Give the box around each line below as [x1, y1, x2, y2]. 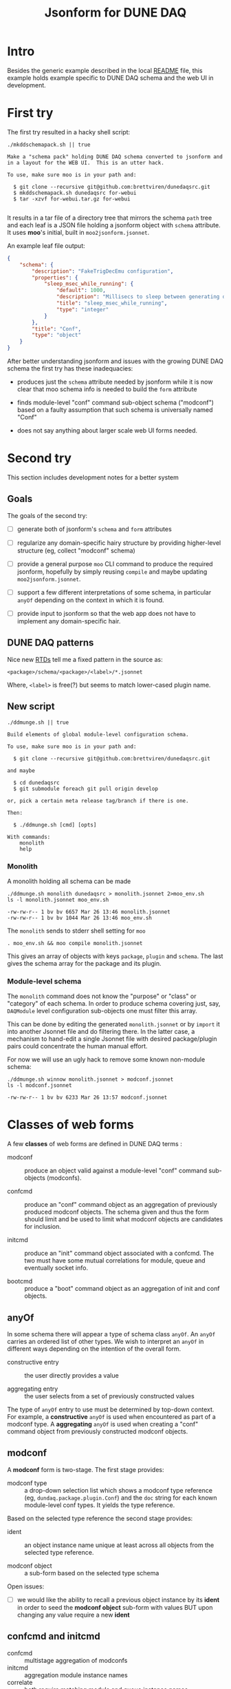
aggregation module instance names [24, 1670, 129, 1679]
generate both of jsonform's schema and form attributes [16, 525, 172, 533]
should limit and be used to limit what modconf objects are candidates [24, 1215, 223, 1223]
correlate [7, 1678, 33, 1686]
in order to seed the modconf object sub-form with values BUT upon [16, 1603, 213, 1611]
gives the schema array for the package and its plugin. [7, 959, 162, 967]
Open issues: [7, 1582, 45, 1590]
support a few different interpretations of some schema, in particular [16, 588, 212, 597]
